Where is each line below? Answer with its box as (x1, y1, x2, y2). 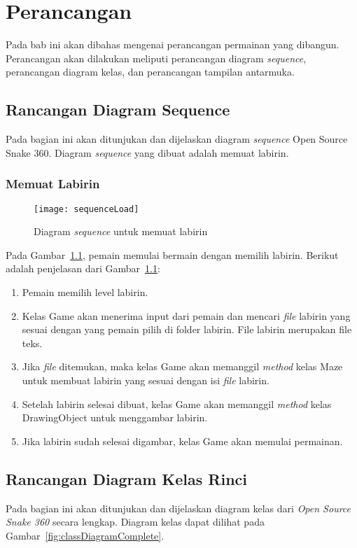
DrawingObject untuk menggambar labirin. (22, 410, 208, 425)
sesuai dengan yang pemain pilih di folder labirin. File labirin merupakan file (22, 322, 352, 337)
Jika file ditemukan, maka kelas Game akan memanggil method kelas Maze (22, 359, 343, 374)
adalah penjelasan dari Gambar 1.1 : (6, 261, 160, 276)
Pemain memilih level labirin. (22, 284, 148, 299)
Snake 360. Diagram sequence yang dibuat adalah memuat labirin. (6, 145, 289, 160)
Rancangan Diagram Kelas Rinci (6, 468, 248, 489)
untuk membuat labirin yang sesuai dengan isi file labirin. (22, 372, 269, 387)
